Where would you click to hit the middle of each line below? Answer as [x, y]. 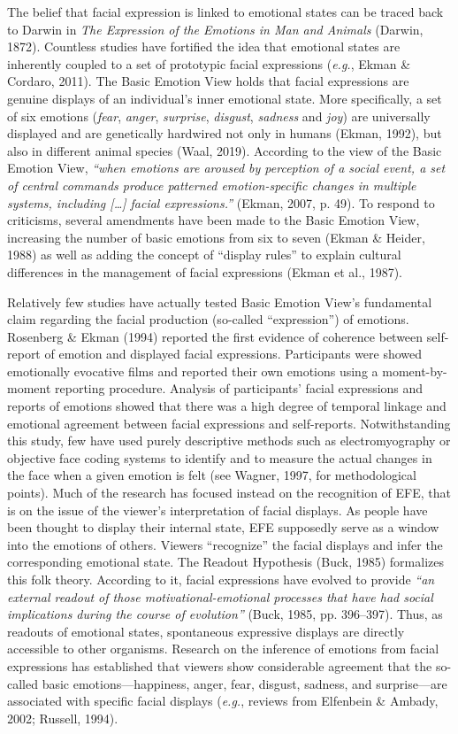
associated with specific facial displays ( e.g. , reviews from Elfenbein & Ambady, [223, 701]
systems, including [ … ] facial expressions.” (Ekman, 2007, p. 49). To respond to [221, 202]
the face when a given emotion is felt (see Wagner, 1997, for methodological [212, 475]
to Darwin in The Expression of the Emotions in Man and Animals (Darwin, [215, 29]
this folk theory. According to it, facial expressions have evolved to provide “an [221, 579]
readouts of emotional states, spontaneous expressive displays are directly [206, 631]
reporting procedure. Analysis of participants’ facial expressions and [239, 388]
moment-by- [415, 371]
